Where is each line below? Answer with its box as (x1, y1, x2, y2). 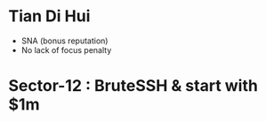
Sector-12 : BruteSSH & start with (8, 76, 259, 96)
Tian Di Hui (8, 6, 91, 26)
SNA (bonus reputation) (20, 35, 109, 46)
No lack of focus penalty (20, 44, 112, 55)
